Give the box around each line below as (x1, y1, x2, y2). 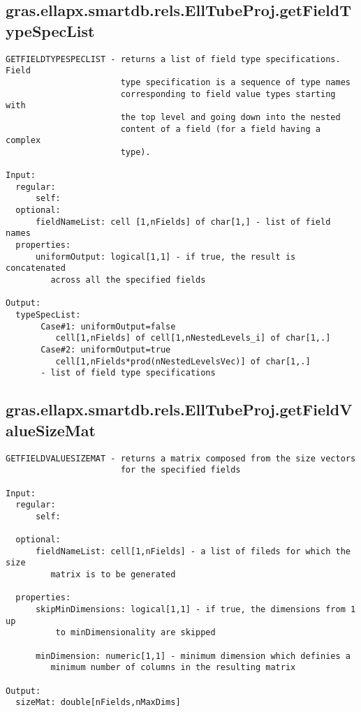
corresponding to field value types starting (120, 89, 336, 99)
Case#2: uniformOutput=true (40, 345, 171, 355)
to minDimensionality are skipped (55, 628, 216, 638)
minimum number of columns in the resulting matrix (50, 662, 296, 673)
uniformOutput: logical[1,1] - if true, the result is (35, 251, 296, 262)
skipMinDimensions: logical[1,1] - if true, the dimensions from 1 (35, 605, 356, 615)
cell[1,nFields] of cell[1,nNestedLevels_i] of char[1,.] (55, 333, 331, 343)
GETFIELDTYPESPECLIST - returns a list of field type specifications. (6, 54, 341, 64)
